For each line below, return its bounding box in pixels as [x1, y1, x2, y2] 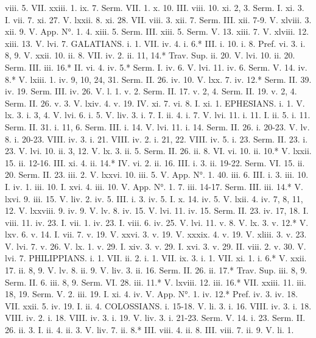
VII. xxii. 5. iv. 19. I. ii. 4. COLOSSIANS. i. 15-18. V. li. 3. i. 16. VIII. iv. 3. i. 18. [5, 299, 312, 312]
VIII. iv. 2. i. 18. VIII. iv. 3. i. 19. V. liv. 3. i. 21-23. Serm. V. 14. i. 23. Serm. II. [5, 311, 306, 324]
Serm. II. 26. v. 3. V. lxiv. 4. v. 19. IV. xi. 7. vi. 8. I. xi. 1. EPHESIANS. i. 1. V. [5, 96, 305, 109]
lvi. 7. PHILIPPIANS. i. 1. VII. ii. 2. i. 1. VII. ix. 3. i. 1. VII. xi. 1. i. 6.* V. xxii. [5, 252, 307, 264]
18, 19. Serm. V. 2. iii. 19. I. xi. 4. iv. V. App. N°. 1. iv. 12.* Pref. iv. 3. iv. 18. [5, 287, 298, 300]
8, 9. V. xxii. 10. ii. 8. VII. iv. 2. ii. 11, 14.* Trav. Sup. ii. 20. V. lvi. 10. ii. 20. [5, 49, 295, 62]
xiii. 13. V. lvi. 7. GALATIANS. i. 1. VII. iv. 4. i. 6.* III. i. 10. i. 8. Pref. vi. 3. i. [5, 37, 306, 49]
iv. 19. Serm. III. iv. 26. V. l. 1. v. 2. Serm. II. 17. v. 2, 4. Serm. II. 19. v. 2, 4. [5, 85, 297, 97]
